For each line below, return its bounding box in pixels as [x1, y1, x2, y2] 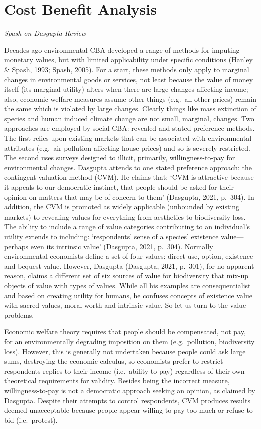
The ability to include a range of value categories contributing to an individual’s [4, 221, 250, 232]
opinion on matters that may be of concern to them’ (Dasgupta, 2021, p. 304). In [4, 191, 254, 202]
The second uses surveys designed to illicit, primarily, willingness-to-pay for [4, 152, 235, 163]
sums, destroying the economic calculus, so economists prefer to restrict [4, 356, 223, 366]
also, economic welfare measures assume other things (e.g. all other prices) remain [4, 93, 256, 104]
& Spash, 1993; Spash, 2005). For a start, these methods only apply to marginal [4, 64, 249, 74]
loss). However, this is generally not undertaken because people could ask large [4, 346, 246, 356]
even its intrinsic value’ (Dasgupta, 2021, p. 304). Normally [30, 241, 213, 251]
